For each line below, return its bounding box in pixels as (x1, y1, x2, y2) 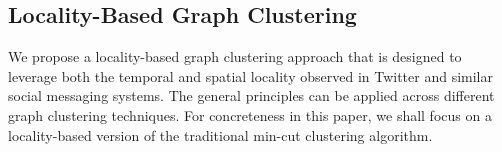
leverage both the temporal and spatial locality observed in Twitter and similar (8, 65, 494, 86)
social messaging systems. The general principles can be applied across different (8, 85, 495, 106)
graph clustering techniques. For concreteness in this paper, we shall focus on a (8, 104, 492, 125)
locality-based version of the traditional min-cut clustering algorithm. (8, 124, 433, 145)
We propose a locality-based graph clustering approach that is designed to (8, 46, 462, 67)
